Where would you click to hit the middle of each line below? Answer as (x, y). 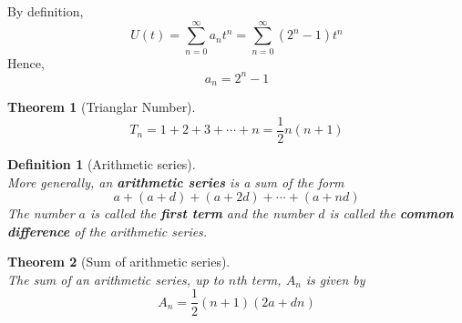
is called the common (391, 213)
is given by (335, 279)
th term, (259, 279)
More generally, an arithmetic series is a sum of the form (176, 182)
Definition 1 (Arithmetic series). (102, 163)
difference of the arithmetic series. (108, 231)
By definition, (46, 11)
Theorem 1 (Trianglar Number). (102, 107)
